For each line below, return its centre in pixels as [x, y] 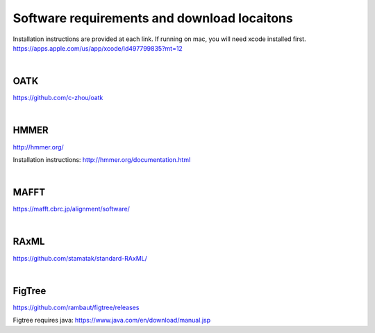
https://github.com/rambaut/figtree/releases [76, 307]
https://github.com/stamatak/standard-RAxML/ [80, 258]
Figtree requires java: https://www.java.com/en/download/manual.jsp [112, 320]
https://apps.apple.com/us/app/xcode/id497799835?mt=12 [98, 48]
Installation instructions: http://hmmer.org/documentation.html [102, 159]
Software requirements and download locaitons [153, 18]
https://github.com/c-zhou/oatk [58, 98]
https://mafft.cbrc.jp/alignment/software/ [71, 209]
